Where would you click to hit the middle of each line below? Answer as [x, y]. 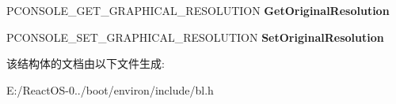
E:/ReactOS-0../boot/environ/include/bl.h [110, 89]
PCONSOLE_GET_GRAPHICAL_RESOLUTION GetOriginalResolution [198, 10]
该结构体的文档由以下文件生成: [86, 63]
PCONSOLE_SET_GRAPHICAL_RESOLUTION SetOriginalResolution [195, 37]
